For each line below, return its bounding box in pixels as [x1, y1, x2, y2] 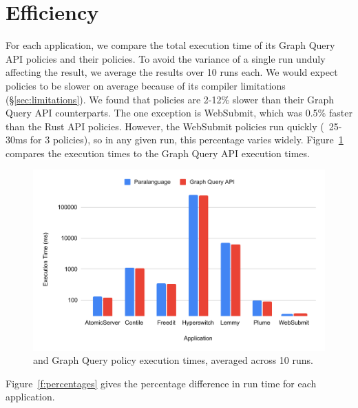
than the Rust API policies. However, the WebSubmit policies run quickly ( [6, 119, 324, 133]
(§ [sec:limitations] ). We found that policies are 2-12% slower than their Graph [6, 92, 335, 106]
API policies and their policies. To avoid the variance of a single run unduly [6, 51, 326, 65]
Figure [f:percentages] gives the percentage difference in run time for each [6, 376, 317, 390]
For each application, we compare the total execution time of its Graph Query [6, 38, 335, 52]
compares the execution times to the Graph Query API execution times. [6, 145, 310, 160]
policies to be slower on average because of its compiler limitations [6, 78, 286, 92]
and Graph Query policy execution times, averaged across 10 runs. [33, 353, 313, 367]
